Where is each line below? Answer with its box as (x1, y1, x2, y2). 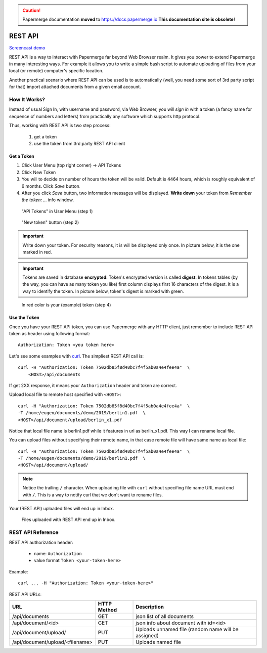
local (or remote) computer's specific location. (9, 68, 104, 74)
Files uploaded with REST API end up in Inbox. (21, 517, 116, 522)
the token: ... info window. (21, 197, 74, 203)
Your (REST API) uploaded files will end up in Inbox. (9, 506, 114, 512)
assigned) (135, 632, 159, 639)
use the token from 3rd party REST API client (34, 140, 126, 146)
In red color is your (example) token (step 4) (21, 302, 111, 308)
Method (98, 606, 117, 613)
